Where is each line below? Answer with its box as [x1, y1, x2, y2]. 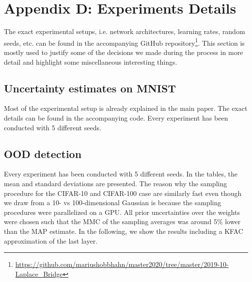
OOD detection [4, 146, 82, 161]
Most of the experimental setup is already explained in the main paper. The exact [4, 103, 248, 113]
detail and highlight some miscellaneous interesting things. [4, 56, 177, 67]
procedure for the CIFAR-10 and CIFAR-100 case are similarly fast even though [4, 188, 242, 198]
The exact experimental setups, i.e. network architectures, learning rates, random [4, 26, 245, 36]
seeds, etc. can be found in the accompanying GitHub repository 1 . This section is [4, 36, 245, 48]
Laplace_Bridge [15, 268, 63, 279]
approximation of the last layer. [4, 235, 98, 246]
